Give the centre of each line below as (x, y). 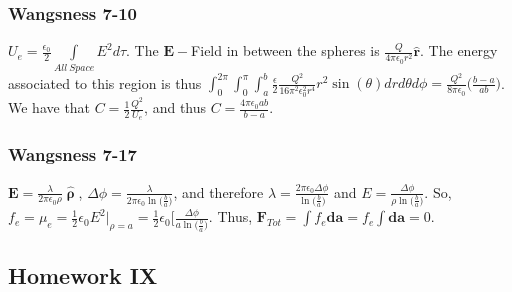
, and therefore (218, 191)
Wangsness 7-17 (72, 154)
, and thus (175, 107)
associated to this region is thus (105, 82)
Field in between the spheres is (285, 50)
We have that (49, 107)
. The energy (459, 50)
